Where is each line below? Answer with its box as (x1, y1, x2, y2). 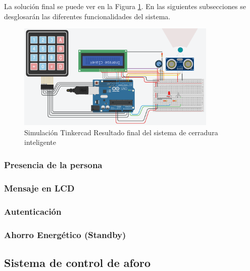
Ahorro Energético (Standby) (4, 228, 126, 241)
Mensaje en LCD (4, 181, 75, 194)
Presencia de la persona (4, 158, 103, 171)
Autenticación (4, 205, 62, 217)
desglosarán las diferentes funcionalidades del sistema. (4, 11, 171, 21)
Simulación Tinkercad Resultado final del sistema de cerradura (24, 127, 218, 137)
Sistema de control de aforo (4, 254, 151, 270)
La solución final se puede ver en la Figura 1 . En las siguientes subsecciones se (4, 1, 246, 11)
